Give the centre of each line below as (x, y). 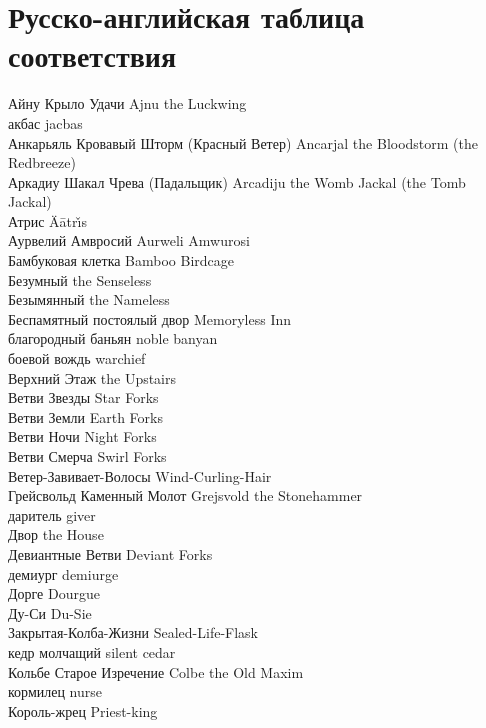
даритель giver (52, 514)
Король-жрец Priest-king (83, 710)
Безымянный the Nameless (89, 299)
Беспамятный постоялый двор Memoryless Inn (150, 318)
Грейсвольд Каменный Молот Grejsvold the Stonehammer (185, 495)
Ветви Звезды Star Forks (83, 397)
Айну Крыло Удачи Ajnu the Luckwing (127, 103)
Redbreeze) (42, 162)
